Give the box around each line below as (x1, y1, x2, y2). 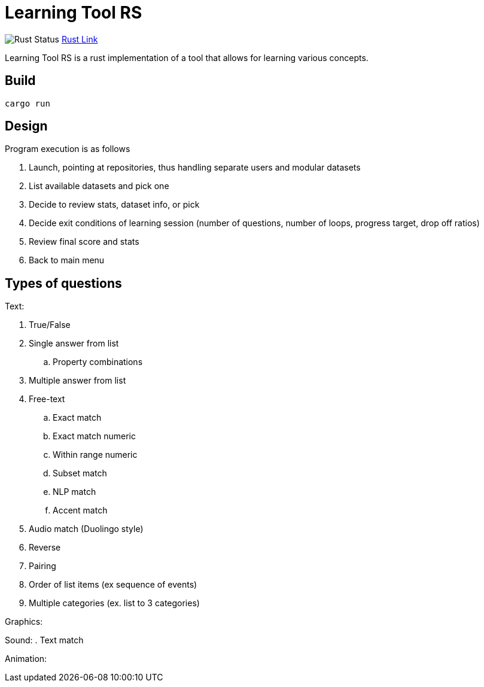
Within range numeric (53, 449, 138, 460)
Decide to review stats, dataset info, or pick (29, 199, 200, 210)
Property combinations (53, 357, 143, 367)
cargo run (5, 98, 50, 108)
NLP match (53, 487, 96, 497)
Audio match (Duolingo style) (29, 524, 144, 534)
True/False (29, 320, 71, 330)
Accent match (53, 505, 108, 516)
